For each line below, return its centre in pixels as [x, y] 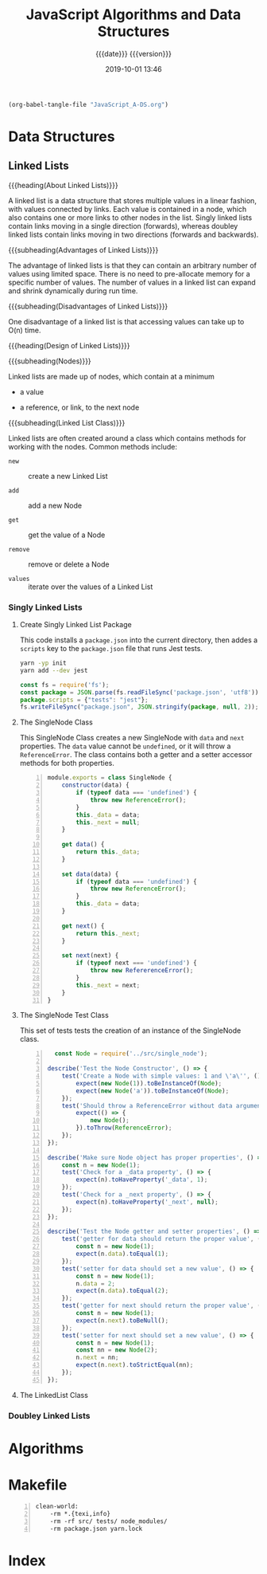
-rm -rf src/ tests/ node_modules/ [108, 1521]
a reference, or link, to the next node [79, 407]
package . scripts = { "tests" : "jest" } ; [84, 700]
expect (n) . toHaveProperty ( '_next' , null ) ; [147, 1202]
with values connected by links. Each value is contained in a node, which [128, 209]
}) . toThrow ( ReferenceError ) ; [124, 1128]
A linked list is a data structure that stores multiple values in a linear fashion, [132, 200]
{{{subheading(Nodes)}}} [50, 361]
